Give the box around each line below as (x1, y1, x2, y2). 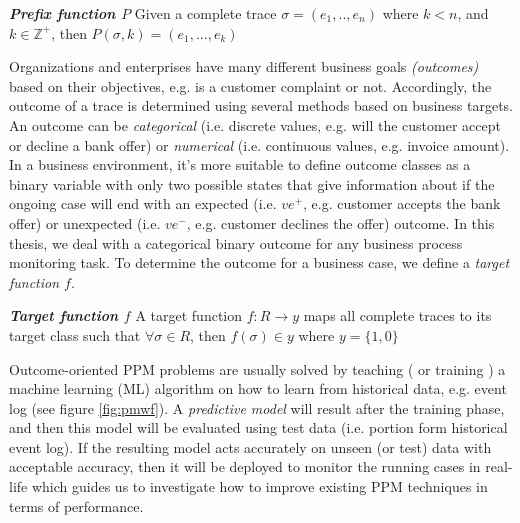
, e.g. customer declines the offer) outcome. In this (186, 212, 495, 233)
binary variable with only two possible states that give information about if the (9, 173, 495, 194)
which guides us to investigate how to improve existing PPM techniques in (31, 476, 488, 497)
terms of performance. (9, 495, 144, 516)
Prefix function (9, 3, 116, 23)
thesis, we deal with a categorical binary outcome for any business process (9, 232, 463, 253)
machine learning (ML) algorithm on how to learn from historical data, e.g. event (9, 378, 507, 399)
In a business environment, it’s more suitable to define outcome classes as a (9, 154, 471, 175)
